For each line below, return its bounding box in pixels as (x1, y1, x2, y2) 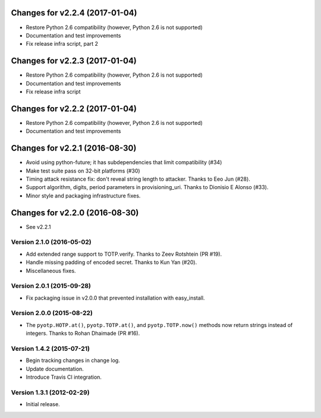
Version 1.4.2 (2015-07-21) (11, 345, 90, 353)
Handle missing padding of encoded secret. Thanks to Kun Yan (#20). (26, 259, 197, 266)
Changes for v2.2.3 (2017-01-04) (11, 56, 137, 66)
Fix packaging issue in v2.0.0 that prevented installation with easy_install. (26, 294, 205, 301)
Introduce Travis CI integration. (26, 373, 102, 381)
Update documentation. (26, 365, 84, 372)
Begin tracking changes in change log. (26, 357, 120, 364)
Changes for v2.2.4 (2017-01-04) (11, 8, 137, 18)
